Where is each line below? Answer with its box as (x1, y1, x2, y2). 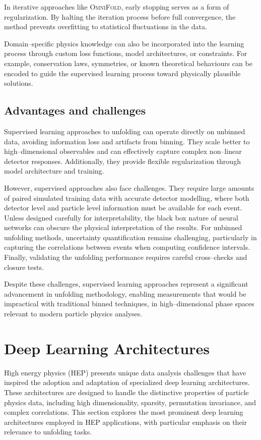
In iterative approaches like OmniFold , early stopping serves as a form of (4, 2, 229, 12)
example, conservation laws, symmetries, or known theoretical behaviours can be (4, 58, 252, 68)
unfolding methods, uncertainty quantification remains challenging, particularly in (4, 232, 257, 242)
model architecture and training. (4, 166, 104, 176)
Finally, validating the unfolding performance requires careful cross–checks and (4, 252, 247, 262)
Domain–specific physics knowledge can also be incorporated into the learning (4, 38, 244, 48)
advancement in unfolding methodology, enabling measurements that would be (4, 288, 246, 299)
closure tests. (4, 261, 44, 272)
